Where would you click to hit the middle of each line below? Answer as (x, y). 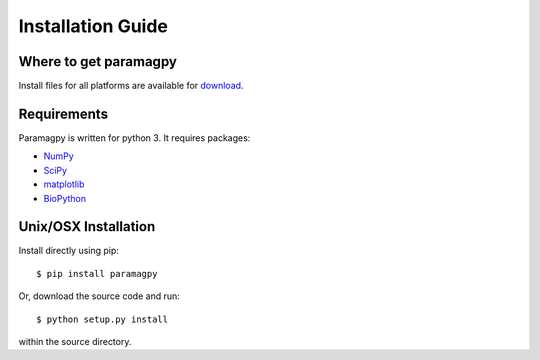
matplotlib (64, 184)
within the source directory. (75, 341)
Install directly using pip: (69, 251)
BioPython (65, 198)
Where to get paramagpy (97, 61)
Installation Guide (93, 26)
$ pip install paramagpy (97, 273)
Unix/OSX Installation (87, 226)
